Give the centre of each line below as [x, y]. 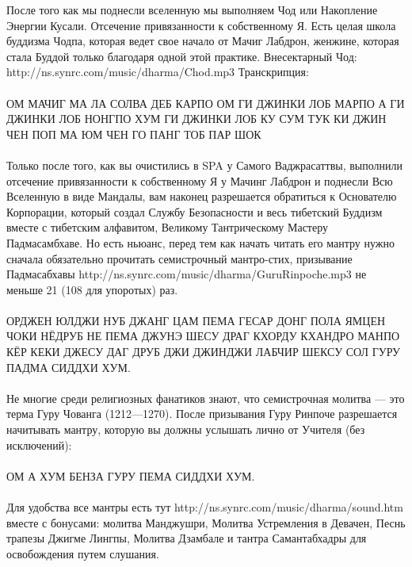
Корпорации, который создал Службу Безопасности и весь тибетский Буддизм [195, 211]
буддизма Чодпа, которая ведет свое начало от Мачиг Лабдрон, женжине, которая [203, 41]
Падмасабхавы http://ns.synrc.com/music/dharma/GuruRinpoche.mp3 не [187, 274]
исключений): [39, 444]
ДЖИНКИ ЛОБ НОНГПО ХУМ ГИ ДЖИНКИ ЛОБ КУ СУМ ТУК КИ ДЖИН [196, 119]
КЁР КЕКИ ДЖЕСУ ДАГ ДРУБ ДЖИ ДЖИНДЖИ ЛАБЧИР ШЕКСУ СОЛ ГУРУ [204, 352]
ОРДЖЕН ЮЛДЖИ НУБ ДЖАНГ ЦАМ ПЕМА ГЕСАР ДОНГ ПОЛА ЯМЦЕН [196, 320]
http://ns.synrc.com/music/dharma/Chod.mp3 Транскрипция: [158, 72]
